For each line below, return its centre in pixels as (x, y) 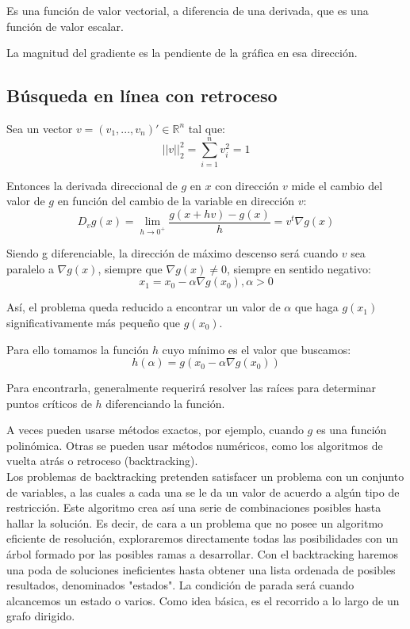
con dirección (247, 185)
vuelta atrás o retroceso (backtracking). (102, 461)
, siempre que (130, 268)
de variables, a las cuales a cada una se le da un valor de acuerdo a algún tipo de (203, 492)
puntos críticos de (49, 403)
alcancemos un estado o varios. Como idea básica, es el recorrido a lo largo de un (203, 600)
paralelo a (30, 268)
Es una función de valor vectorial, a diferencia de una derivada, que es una (188, 10)
